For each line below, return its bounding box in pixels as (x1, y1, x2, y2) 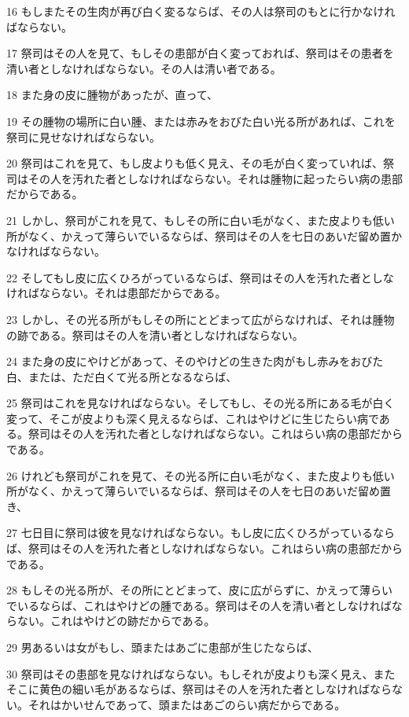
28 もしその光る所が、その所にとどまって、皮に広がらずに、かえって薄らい (6, 582, 393, 598)
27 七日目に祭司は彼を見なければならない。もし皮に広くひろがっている (6, 524, 373, 541)
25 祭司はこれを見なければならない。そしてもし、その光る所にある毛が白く (6, 395, 395, 411)
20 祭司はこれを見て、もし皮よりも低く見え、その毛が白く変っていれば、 (6, 155, 383, 171)
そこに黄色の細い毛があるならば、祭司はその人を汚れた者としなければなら (6, 681, 392, 697)
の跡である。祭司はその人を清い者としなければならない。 (6, 326, 304, 343)
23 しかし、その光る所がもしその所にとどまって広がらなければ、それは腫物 (6, 311, 395, 327)
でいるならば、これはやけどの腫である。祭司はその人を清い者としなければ (6, 597, 392, 613)
